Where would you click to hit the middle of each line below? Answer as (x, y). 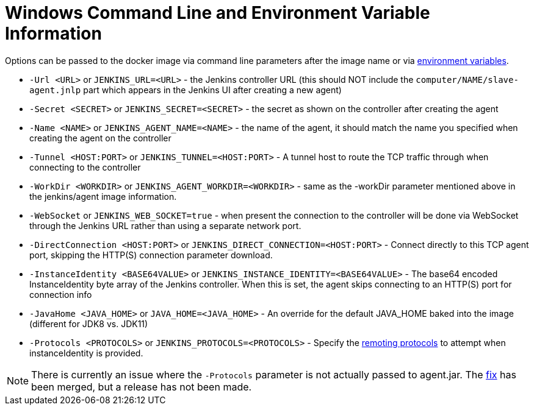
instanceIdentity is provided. (86, 353)
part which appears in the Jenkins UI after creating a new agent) (212, 90)
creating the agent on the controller (100, 138)
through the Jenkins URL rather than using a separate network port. (165, 225)
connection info (61, 294)
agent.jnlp (55, 90)
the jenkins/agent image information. (103, 196)
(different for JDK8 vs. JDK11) (89, 323)
